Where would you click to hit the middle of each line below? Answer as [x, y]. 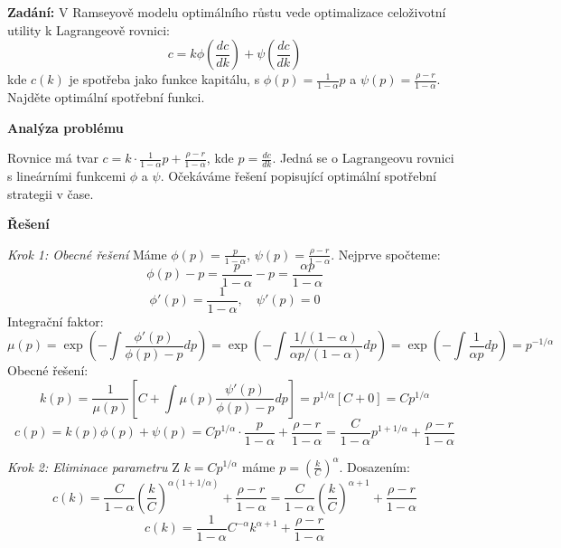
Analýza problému [65, 127]
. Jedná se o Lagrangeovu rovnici [363, 158]
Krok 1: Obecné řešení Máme [87, 254]
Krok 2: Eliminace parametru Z [93, 466]
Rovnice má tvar [53, 158]
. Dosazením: [374, 466]
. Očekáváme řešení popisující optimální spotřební [298, 176]
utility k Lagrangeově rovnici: [89, 29]
